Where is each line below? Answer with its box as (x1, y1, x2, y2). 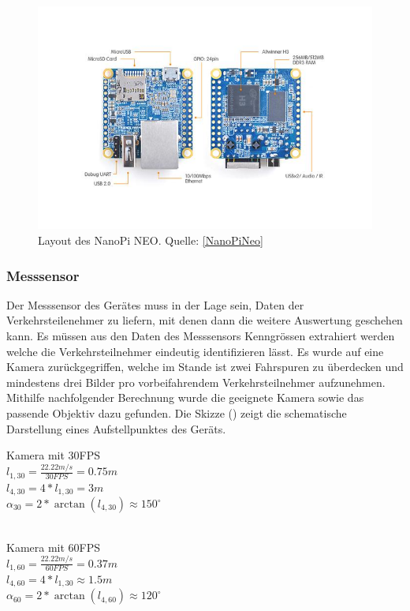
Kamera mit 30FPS (6, 447, 101, 463)
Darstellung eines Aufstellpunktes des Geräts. (6, 420, 226, 437)
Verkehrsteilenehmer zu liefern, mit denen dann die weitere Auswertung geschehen (6, 312, 403, 328)
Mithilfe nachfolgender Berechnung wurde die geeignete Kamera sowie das (6, 389, 364, 406)
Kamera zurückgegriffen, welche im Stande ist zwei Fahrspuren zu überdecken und (6, 358, 404, 375)
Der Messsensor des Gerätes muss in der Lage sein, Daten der (6, 296, 304, 313)
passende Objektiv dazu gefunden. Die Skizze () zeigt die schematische (6, 405, 347, 422)
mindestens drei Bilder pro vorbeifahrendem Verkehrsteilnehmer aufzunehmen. (6, 373, 386, 390)
